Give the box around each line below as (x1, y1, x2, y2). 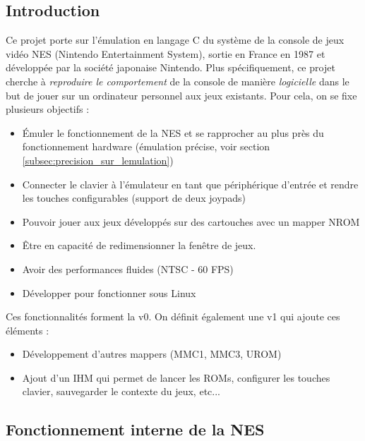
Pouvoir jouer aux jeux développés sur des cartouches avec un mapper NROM (22, 214, 360, 229)
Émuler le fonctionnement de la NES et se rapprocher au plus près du (22, 125, 324, 140)
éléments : (6, 322, 49, 337)
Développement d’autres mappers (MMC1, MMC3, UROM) (22, 346, 282, 361)
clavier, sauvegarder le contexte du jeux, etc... (22, 384, 220, 399)
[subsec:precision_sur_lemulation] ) (22, 152, 174, 167)
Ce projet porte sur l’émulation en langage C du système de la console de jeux (6, 32, 345, 47)
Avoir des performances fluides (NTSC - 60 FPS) (22, 261, 234, 276)
